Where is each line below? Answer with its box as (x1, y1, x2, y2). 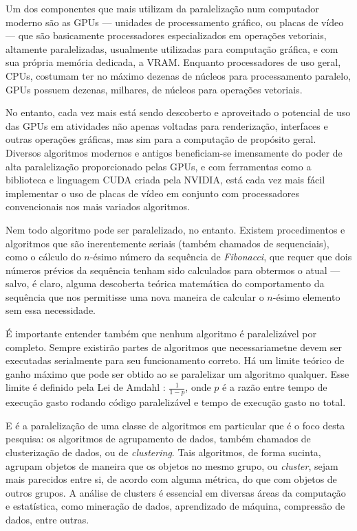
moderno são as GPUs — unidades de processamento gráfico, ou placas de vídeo (6, 14, 344, 29)
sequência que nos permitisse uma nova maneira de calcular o (6, 289, 264, 304)
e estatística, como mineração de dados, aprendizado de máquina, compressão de (6, 499, 345, 513)
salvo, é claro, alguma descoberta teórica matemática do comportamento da (6, 276, 325, 291)
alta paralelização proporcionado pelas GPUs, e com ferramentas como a (6, 159, 312, 173)
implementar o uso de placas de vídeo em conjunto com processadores (6, 185, 300, 200)
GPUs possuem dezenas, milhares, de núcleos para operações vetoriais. (6, 82, 303, 96)
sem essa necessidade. (6, 303, 96, 317)
